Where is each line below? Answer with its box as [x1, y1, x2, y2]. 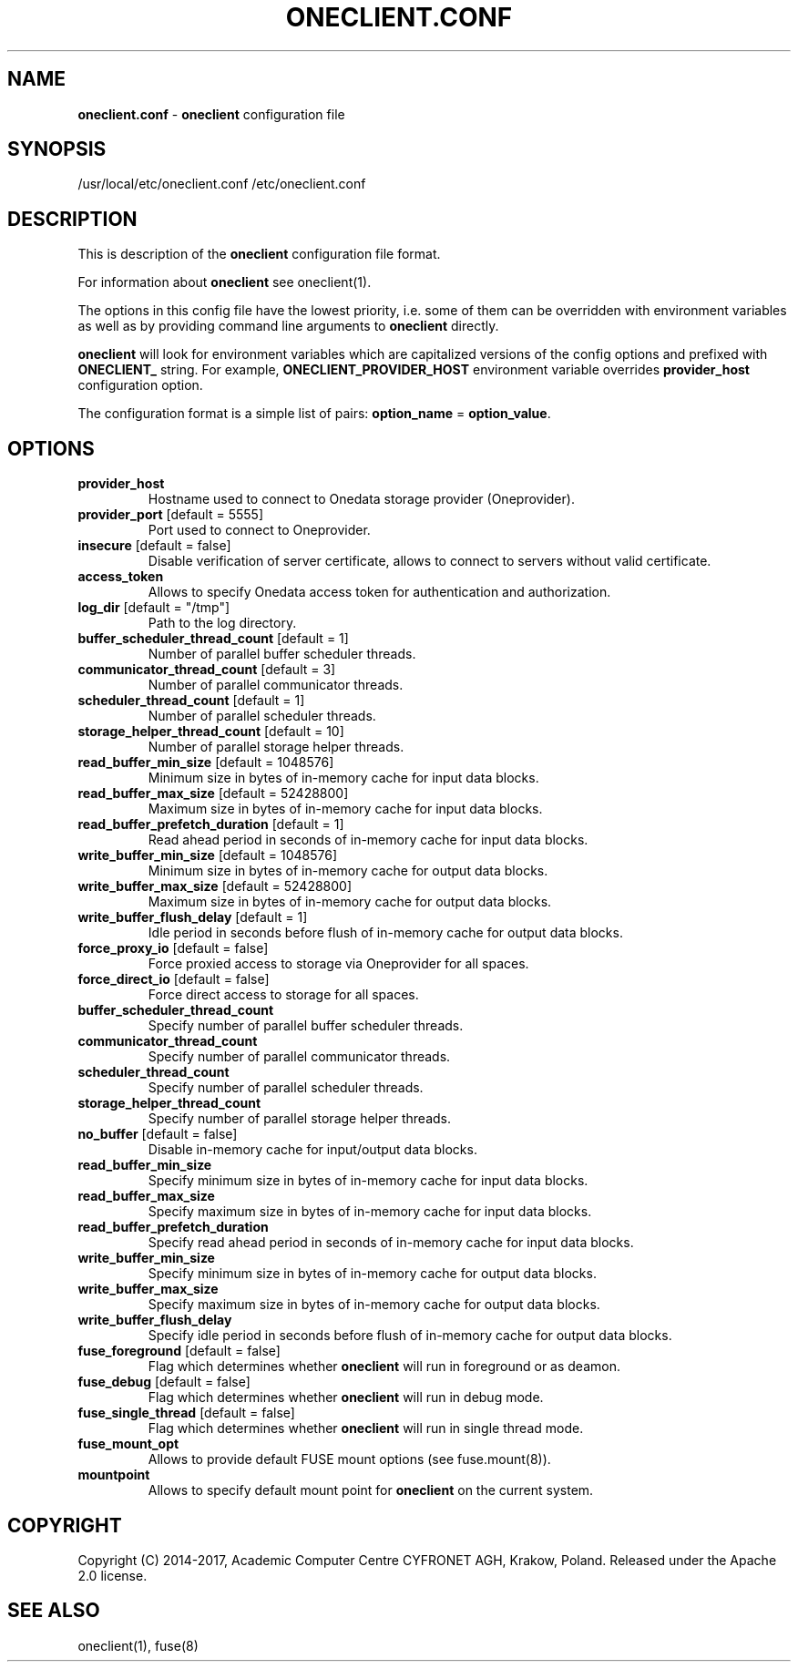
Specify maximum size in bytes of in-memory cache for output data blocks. [148, 1296, 600, 1313]
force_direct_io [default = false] [77, 971, 270, 988]
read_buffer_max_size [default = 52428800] [77, 785, 349, 802]
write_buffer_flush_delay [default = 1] [77, 909, 308, 926]
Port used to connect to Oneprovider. [148, 522, 371, 538]
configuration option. [77, 377, 203, 394]
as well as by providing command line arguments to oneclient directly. [77, 318, 499, 334]
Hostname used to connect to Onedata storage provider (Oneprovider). [148, 491, 575, 507]
